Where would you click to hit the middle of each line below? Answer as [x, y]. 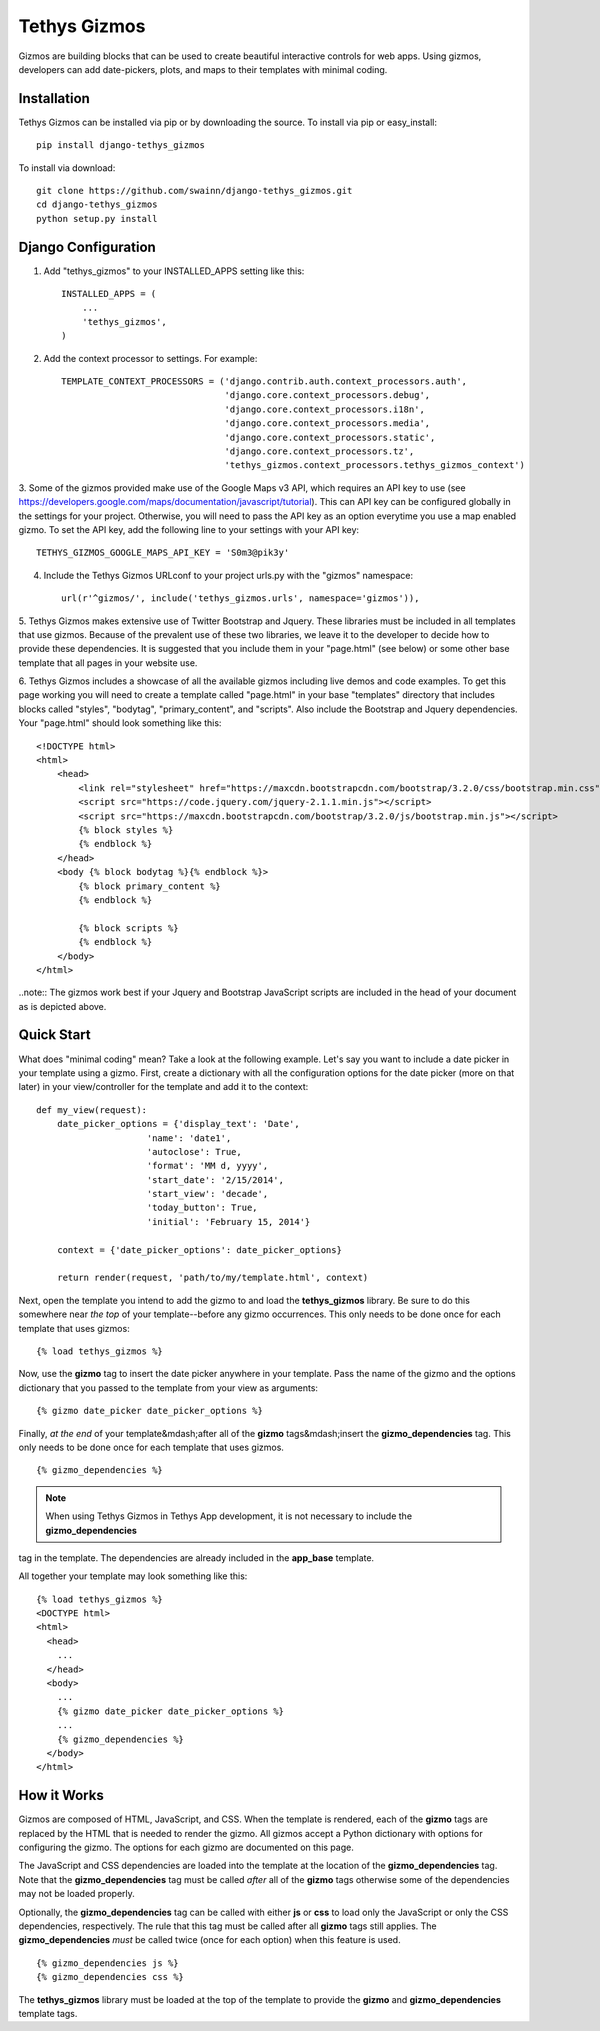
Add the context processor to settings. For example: [150, 358]
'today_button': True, [202, 1208]
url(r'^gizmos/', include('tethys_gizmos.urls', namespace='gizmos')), [240, 598]
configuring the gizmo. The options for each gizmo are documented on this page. [186, 1847]
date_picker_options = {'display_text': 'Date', [178, 1124]
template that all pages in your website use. [108, 662]
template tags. [48, 2013]
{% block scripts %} [128, 928]
